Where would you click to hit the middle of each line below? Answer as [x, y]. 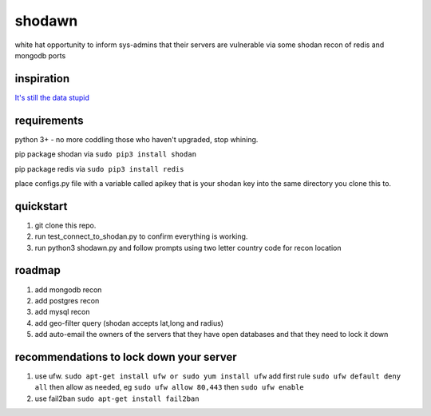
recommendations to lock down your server [126, 357]
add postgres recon [67, 300]
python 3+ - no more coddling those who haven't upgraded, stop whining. [136, 139]
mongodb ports [40, 55]
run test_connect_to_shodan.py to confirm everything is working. [141, 236]
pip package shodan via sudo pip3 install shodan [106, 154]
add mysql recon [63, 312]
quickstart [41, 206]
